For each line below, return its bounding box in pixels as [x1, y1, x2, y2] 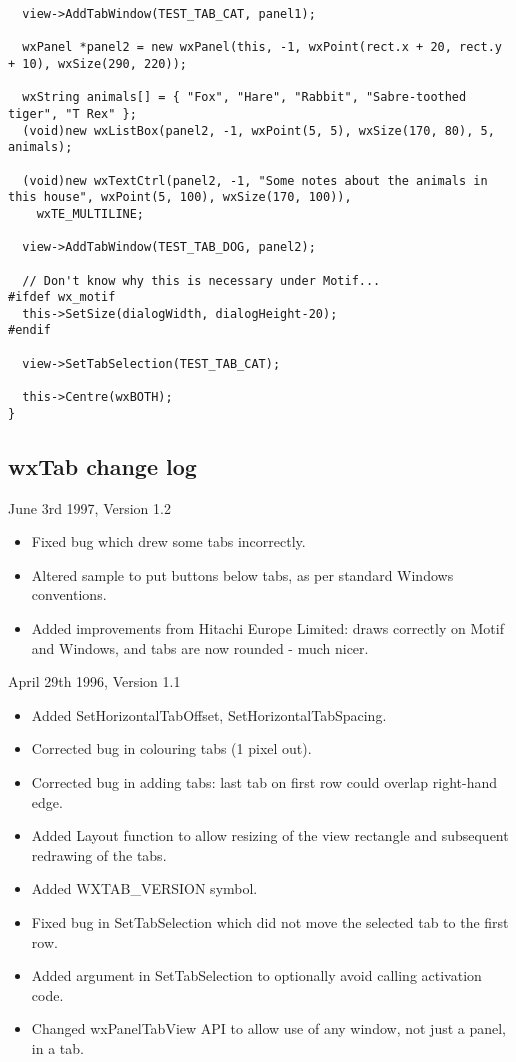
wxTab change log [8, 450, 197, 481]
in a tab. [31, 1037, 84, 1058]
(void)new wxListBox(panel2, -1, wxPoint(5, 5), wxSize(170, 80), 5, [22, 123, 495, 138]
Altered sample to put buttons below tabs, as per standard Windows [31, 564, 454, 585]
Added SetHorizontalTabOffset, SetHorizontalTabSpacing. [31, 704, 387, 725]
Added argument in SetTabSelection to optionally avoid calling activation [31, 965, 482, 986]
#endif [8, 323, 51, 338]
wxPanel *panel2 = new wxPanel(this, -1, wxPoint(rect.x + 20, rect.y [22, 40, 502, 55]
